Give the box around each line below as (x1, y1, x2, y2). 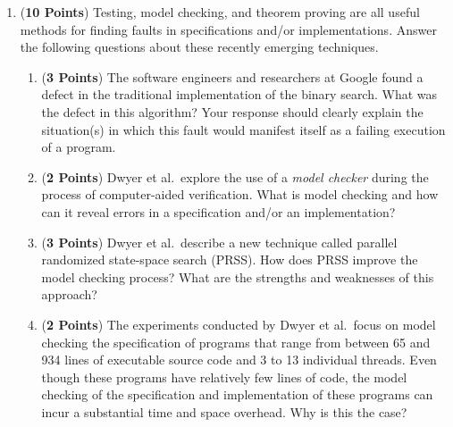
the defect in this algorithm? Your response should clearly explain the (41, 102, 424, 121)
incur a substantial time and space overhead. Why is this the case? (41, 402, 407, 421)
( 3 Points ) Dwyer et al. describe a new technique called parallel (41, 232, 398, 251)
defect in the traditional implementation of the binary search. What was (41, 85, 438, 104)
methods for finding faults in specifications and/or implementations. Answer (20, 20, 437, 38)
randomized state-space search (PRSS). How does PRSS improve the (41, 250, 418, 269)
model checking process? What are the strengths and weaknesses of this (41, 267, 434, 286)
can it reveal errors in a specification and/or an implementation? (41, 202, 396, 221)
